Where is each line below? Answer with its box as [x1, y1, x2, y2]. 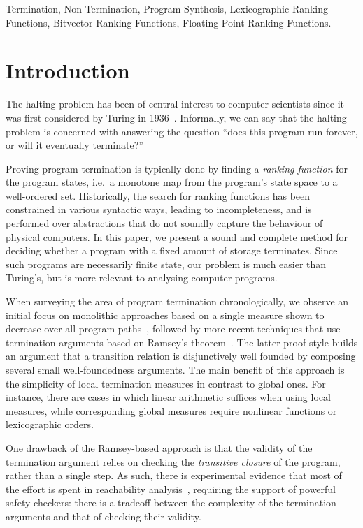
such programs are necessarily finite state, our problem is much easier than [6, 256, 327, 271]
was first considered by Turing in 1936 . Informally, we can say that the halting [6, 110, 347, 124]
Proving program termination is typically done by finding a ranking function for [6, 161, 348, 175]
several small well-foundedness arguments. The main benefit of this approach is [6, 362, 345, 376]
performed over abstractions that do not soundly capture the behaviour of [6, 216, 323, 230]
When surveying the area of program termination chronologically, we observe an [6, 294, 349, 309]
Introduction [6, 56, 130, 85]
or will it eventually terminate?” [6, 138, 143, 152]
